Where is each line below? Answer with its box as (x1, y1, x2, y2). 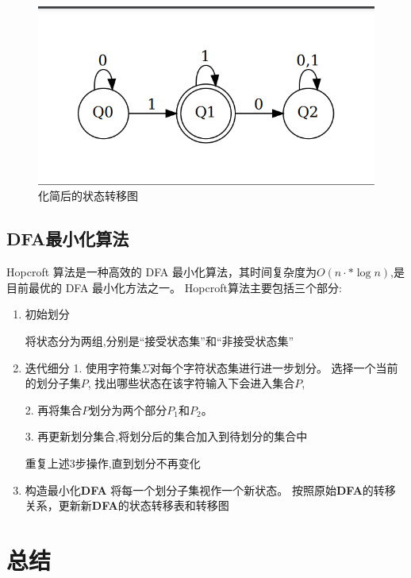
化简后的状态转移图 (38, 187, 138, 204)
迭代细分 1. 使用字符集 (25, 359, 142, 376)
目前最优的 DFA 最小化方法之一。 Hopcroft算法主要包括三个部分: (6, 279, 342, 295)
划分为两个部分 (89, 401, 167, 418)
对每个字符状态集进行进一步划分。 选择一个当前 (149, 359, 398, 376)
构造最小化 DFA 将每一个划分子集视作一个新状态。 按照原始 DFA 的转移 (25, 481, 396, 498)
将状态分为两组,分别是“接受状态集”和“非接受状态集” (25, 332, 294, 349)
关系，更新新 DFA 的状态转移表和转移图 (25, 497, 229, 514)
